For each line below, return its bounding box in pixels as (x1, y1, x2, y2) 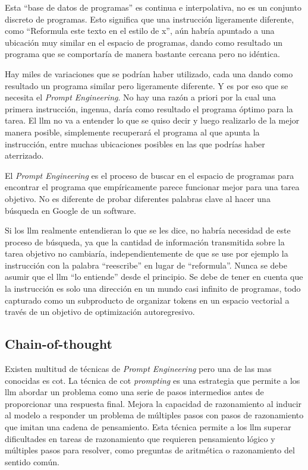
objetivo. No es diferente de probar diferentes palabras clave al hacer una (5, 192, 271, 204)
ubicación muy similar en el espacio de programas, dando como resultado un (5, 36, 283, 48)
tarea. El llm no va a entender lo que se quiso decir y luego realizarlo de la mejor (5, 114, 300, 127)
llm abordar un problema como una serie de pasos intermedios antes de (5, 386, 264, 398)
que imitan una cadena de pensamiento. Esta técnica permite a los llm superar (5, 421, 291, 433)
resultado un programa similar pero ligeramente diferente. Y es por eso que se (5, 79, 288, 92)
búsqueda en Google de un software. (5, 204, 136, 216)
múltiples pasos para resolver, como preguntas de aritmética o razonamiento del (5, 444, 295, 456)
